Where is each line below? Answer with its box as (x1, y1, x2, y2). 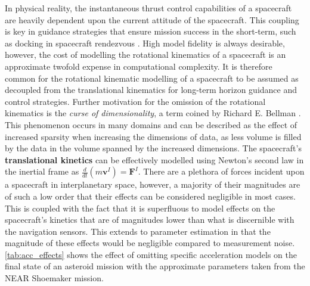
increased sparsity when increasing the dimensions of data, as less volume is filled (5, 130, 302, 142)
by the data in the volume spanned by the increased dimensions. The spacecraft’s (5, 142, 302, 154)
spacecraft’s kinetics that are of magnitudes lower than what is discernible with (5, 213, 294, 226)
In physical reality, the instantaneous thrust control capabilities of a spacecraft (5, 2, 292, 14)
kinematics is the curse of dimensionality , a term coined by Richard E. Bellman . (5, 107, 301, 119)
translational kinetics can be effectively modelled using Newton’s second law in (5, 153, 304, 166)
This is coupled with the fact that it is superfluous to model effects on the (5, 201, 275, 214)
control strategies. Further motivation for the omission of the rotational (5, 95, 266, 107)
